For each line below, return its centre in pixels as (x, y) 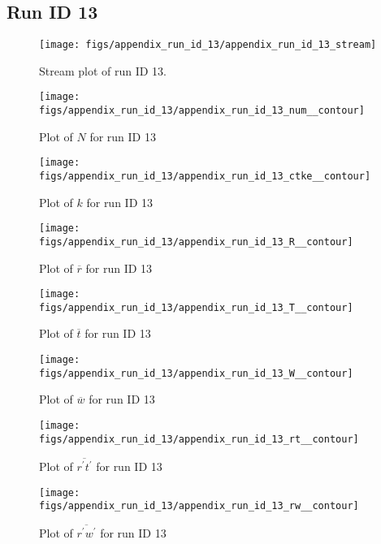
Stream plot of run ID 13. (103, 70)
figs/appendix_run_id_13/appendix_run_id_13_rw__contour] (199, 506)
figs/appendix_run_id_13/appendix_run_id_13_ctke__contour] (205, 177)
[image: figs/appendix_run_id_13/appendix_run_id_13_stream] (208, 45)
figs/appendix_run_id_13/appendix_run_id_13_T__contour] (196, 307)
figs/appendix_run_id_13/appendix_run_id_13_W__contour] (196, 373)
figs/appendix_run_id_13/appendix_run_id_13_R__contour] (196, 242)
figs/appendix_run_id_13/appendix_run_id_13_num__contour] (202, 111)
